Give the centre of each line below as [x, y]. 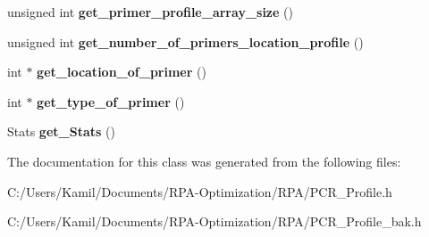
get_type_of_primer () [111, 101]
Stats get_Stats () [61, 131]
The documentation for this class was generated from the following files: [204, 161]
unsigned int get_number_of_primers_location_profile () [185, 41]
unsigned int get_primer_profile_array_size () [150, 12]
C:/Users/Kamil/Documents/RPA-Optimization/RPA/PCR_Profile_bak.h [214, 221]
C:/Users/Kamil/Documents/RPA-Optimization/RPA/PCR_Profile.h [200, 191]
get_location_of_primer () [122, 72]
